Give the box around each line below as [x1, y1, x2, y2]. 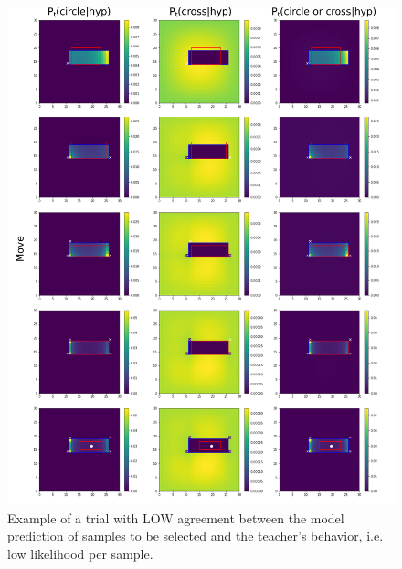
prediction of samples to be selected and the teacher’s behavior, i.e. [7, 526, 384, 545]
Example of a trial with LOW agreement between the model [7, 508, 344, 527]
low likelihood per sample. [7, 543, 153, 563]
